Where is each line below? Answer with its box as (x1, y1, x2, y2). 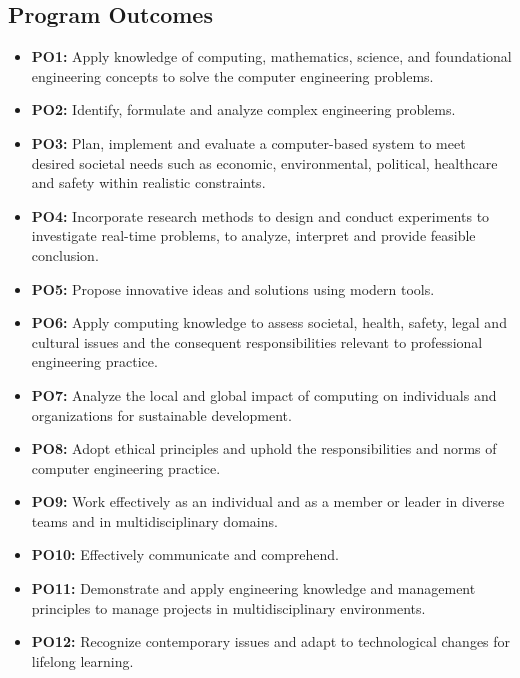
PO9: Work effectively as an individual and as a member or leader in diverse (31, 491, 505, 512)
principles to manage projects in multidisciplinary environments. (31, 597, 426, 618)
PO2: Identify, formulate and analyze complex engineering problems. (31, 99, 456, 120)
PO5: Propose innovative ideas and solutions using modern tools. (31, 278, 435, 299)
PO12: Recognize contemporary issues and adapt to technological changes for (31, 631, 511, 652)
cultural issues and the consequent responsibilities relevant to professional (31, 331, 483, 352)
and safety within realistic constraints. (31, 172, 266, 193)
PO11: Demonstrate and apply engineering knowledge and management (31, 578, 476, 599)
